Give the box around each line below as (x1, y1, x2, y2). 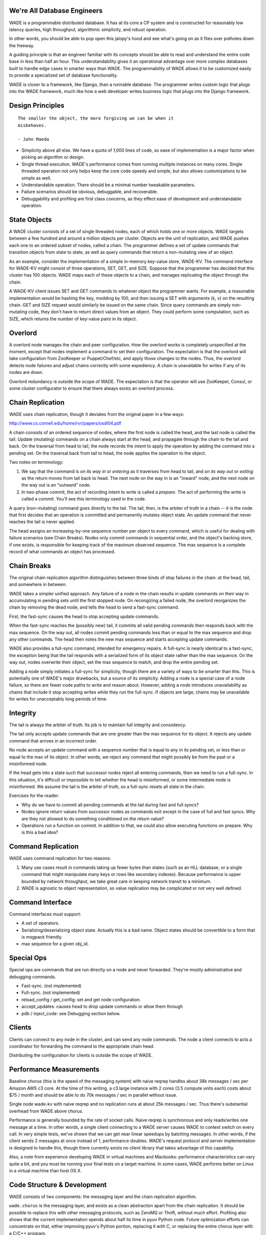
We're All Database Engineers (9, 6, 103, 15)
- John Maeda (18, 136, 49, 142)
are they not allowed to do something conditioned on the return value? (21, 816, 165, 822)
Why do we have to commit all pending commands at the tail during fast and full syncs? (21, 802, 199, 808)
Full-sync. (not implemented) (21, 989, 80, 995)
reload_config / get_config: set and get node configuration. (21, 996, 141, 1002)
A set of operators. (21, 920, 60, 926)
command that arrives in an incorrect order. (9, 738, 98, 743)
